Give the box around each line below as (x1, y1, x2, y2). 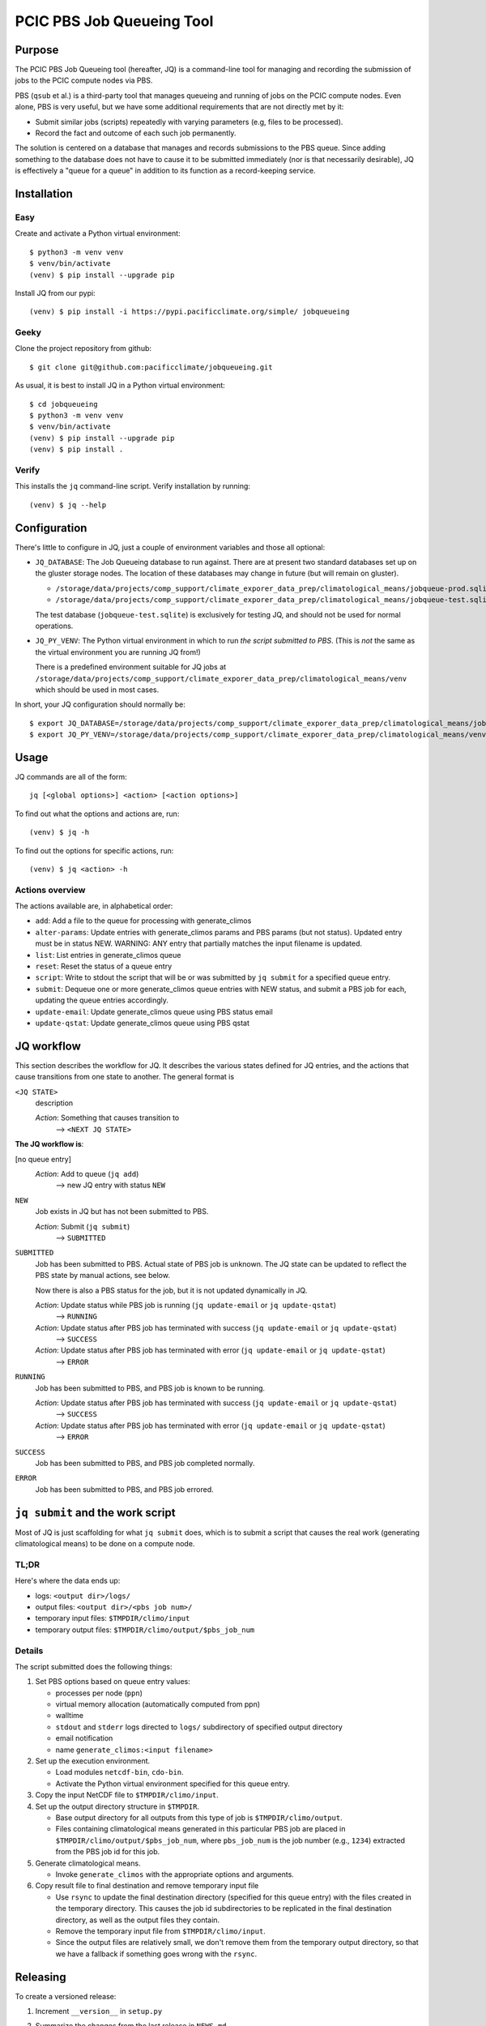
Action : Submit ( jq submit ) (35, 1221, 130, 1231)
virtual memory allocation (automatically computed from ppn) (55, 1699, 261, 1709)
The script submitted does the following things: (15, 1661, 173, 1671)
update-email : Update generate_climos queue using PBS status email (35, 1007, 273, 1016)
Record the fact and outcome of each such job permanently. (35, 128, 237, 138)
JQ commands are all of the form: (15, 772, 127, 781)
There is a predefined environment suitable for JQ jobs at (35, 662, 227, 672)
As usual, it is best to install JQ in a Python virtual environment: (15, 381, 226, 391)
